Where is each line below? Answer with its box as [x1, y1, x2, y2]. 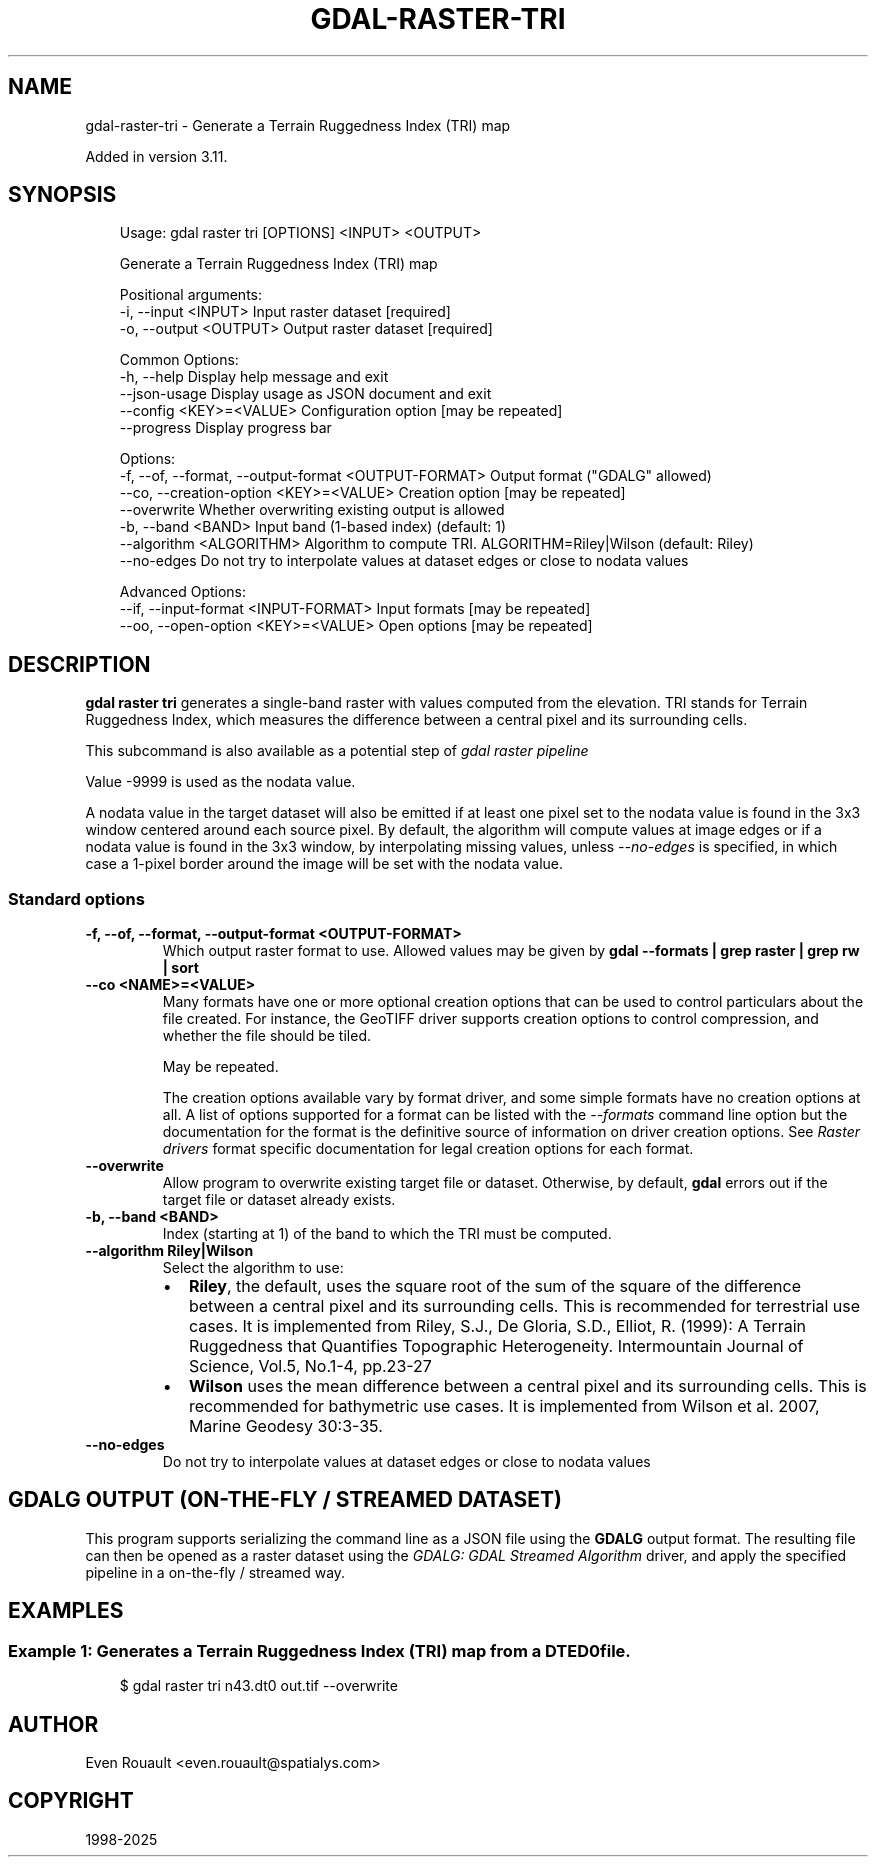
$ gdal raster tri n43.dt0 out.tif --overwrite [119, 1677, 398, 1695]
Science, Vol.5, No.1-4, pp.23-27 [188, 1356, 432, 1377]
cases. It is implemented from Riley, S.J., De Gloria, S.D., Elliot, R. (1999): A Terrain [188, 1316, 806, 1337]
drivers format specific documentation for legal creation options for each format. [162, 1140, 694, 1158]
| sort [162, 959, 199, 977]
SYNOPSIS [8, 182, 117, 208]
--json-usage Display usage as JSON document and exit [119, 385, 492, 403]
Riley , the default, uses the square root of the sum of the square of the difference [188, 1276, 801, 1297]
